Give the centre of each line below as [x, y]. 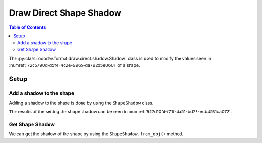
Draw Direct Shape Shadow [65, 13]
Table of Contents [27, 27]
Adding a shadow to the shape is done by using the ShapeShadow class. [81, 103]
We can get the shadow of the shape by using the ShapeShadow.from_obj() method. [96, 134]
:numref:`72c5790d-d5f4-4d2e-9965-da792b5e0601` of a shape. [74, 65]
